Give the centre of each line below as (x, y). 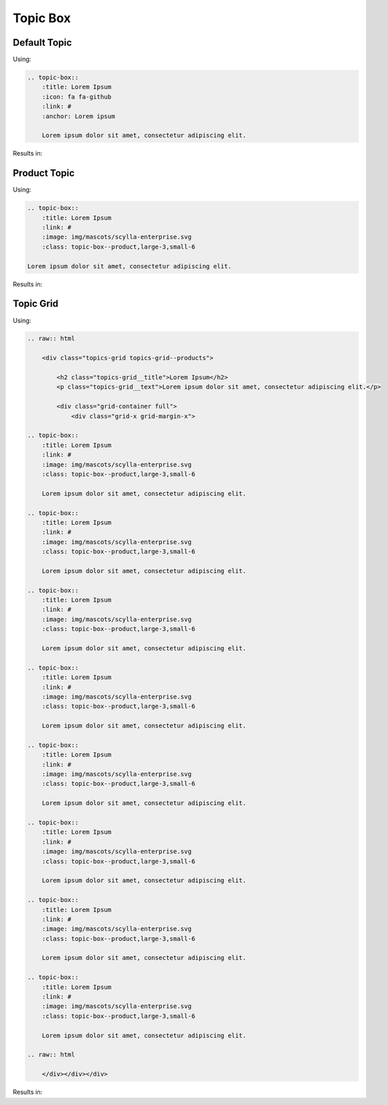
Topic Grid (36, 304)
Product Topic (44, 173)
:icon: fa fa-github (77, 96)
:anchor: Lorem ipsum (78, 116)
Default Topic (43, 43)
